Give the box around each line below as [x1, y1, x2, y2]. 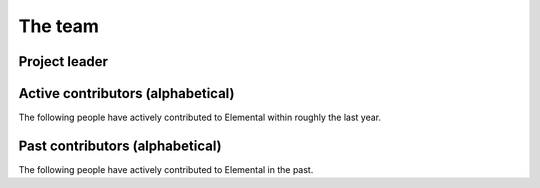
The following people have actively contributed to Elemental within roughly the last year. [18, 111, 382, 124]
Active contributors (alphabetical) [18, 85, 235, 102]
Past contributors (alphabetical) [18, 137, 222, 154]
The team [18, 15, 100, 37]
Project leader [18, 53, 109, 70]
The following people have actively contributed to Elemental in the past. [18, 163, 314, 175]
